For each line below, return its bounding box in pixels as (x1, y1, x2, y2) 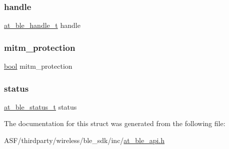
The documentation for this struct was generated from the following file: (4, 118, 225, 129)
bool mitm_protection (4, 61, 72, 71)
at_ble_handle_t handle (4, 20, 80, 30)
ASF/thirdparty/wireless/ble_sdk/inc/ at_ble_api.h (4, 135, 165, 146)
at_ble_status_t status (4, 101, 77, 112)
